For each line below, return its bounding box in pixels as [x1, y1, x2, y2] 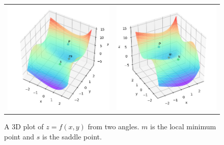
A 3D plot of [4, 121, 44, 132]
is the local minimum [150, 121, 216, 132]
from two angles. [88, 121, 139, 132]
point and [4, 131, 35, 142]
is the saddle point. [42, 131, 102, 142]
